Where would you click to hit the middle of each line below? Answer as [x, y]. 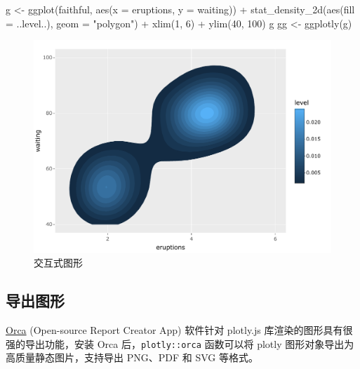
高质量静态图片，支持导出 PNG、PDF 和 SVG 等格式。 [132, 357]
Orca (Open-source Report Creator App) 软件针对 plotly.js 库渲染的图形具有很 [179, 330]
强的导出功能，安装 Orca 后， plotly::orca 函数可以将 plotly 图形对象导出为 [180, 343]
